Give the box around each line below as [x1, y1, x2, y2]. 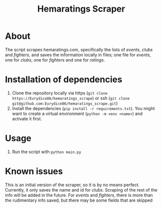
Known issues [5, 166, 63, 176]
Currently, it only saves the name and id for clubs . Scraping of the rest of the [5, 187, 158, 192]
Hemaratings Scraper [37, 3, 125, 15]
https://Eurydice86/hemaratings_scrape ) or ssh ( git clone [12, 95, 130, 101]
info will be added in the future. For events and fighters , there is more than [5, 192, 153, 198]
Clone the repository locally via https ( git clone [12, 90, 108, 96]
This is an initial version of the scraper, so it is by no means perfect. [5, 182, 140, 188]
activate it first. [12, 115, 42, 122]
